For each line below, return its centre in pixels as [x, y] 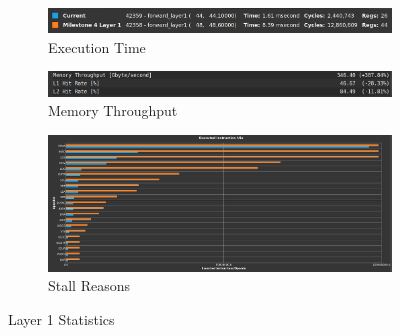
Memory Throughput [113, 110]
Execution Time [97, 46]
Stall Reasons [89, 285]
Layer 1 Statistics [61, 318]
